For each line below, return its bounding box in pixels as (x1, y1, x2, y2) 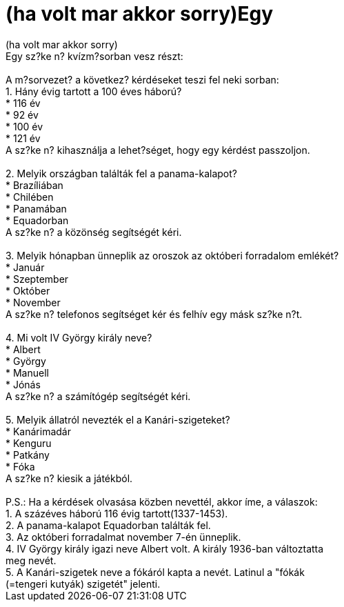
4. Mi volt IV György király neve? (6, 331, 152, 344)
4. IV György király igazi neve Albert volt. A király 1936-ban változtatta (6, 542, 324, 555)
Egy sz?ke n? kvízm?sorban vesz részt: (6, 50, 183, 62)
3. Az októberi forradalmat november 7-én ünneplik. (6, 530, 241, 543)
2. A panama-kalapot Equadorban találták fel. (6, 519, 211, 531)
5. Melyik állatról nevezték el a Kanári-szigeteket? (6, 413, 230, 426)
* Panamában (6, 202, 67, 215)
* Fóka (6, 460, 35, 472)
